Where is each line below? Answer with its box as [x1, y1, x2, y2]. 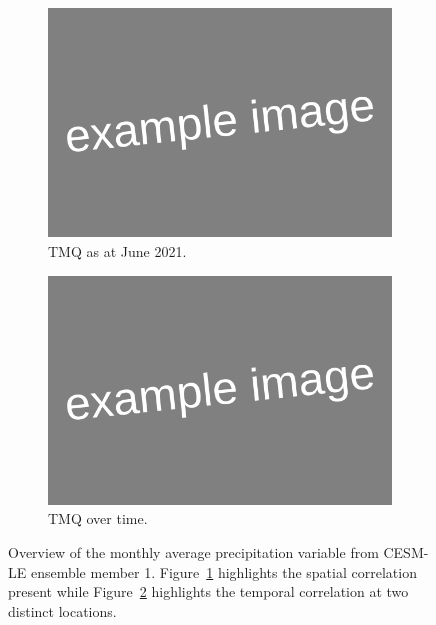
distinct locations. [8, 600, 117, 621]
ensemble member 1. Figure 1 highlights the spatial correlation [30, 561, 417, 582]
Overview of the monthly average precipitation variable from [8, 542, 379, 563]
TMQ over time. [48, 508, 148, 529]
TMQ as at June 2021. [48, 240, 187, 261]
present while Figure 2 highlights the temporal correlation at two [8, 581, 409, 602]
